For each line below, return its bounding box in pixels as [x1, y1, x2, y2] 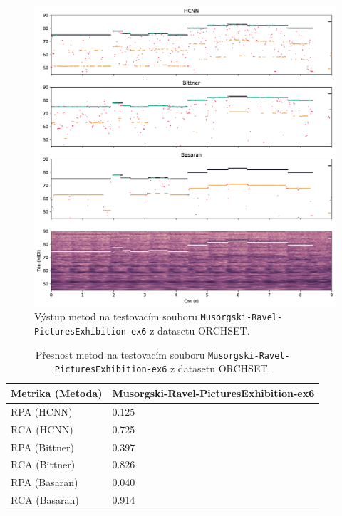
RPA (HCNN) [11, 404, 73, 418]
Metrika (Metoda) [11, 385, 103, 400]
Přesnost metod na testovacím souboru [35, 347, 205, 362]
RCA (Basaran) [11, 493, 79, 507]
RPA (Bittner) [11, 439, 74, 454]
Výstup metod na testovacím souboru [34, 309, 197, 324]
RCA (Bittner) [11, 457, 76, 472]
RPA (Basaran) [11, 475, 78, 490]
